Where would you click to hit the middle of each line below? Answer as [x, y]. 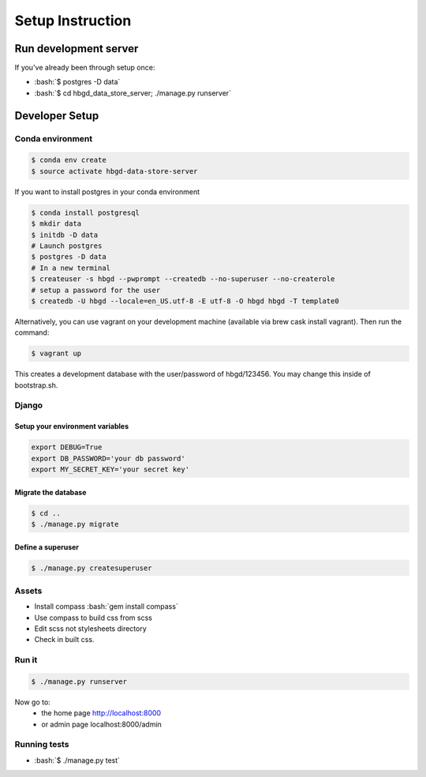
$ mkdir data [56, 224]
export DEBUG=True [67, 447]
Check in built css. [64, 640]
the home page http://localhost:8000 [101, 713]
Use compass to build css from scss [93, 617]
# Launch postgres [67, 246]
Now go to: [32, 702]
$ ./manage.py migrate [75, 524]
